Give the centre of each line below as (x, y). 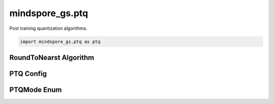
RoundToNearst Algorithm (52, 57)
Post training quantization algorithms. (48, 28)
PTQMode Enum (36, 90)
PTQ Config (28, 73)
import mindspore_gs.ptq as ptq (60, 41)
